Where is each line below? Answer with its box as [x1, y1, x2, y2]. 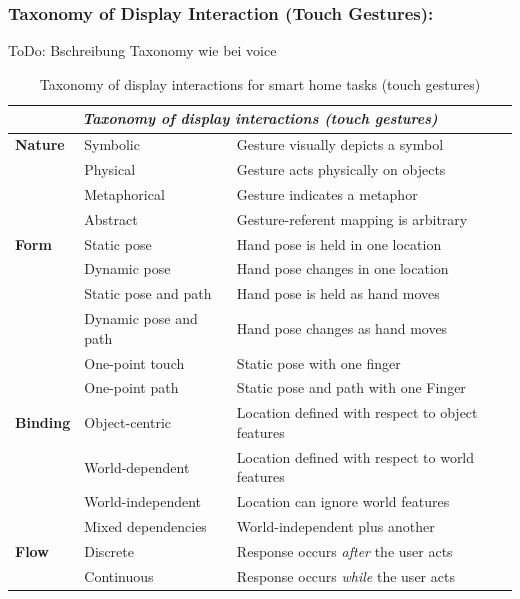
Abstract [84, 208, 138, 229]
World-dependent [84, 456, 190, 477]
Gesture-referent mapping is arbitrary [236, 208, 468, 229]
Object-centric [84, 412, 172, 433]
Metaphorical [84, 183, 165, 204]
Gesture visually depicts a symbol [236, 134, 444, 155]
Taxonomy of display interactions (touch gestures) [82, 108, 438, 129]
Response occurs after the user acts [236, 540, 453, 561]
